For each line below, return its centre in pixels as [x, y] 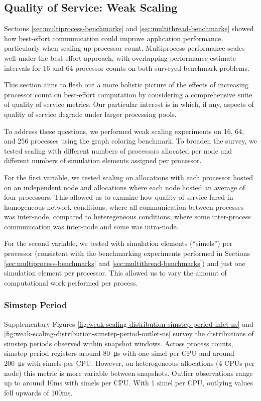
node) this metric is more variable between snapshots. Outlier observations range [128, 373]
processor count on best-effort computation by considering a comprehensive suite [128, 94]
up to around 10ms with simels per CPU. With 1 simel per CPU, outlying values [128, 383]
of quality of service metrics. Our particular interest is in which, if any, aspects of [129, 104]
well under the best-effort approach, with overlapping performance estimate [120, 57]
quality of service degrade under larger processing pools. [90, 114]
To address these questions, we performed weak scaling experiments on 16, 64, [124, 131]
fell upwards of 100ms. [38, 392]
